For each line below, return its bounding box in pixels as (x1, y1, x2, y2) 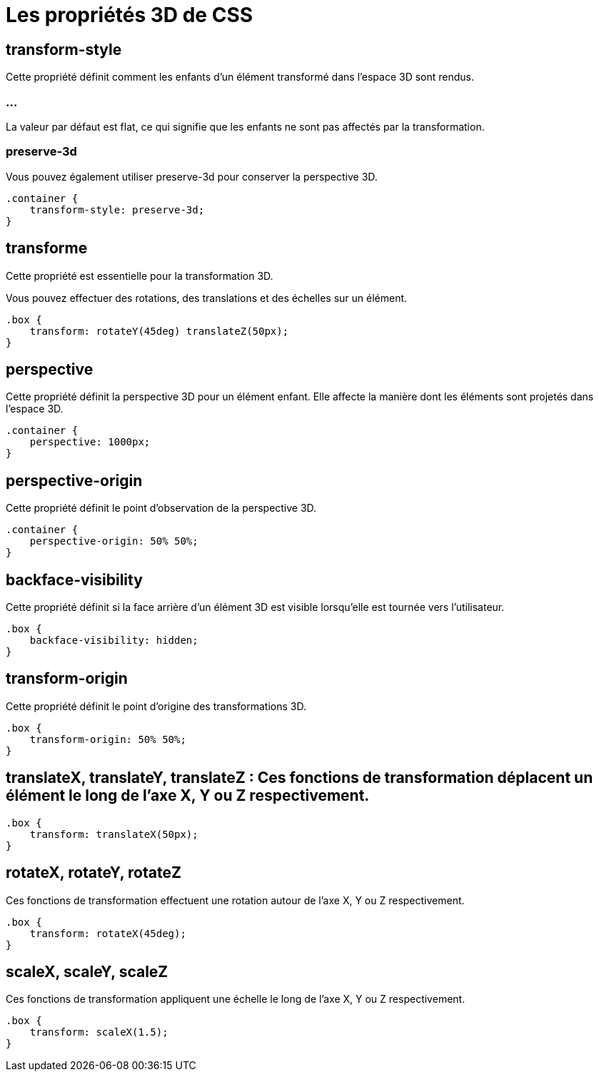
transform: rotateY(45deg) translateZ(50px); (29, 325, 289, 337)
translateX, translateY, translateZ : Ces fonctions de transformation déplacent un (6, 769, 593, 787)
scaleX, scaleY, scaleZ (6, 963, 168, 981)
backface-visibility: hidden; (29, 634, 198, 647)
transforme (6, 239, 88, 258)
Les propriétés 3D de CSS (6, 3, 253, 27)
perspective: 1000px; (29, 436, 151, 448)
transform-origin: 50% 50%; (29, 733, 186, 745)
